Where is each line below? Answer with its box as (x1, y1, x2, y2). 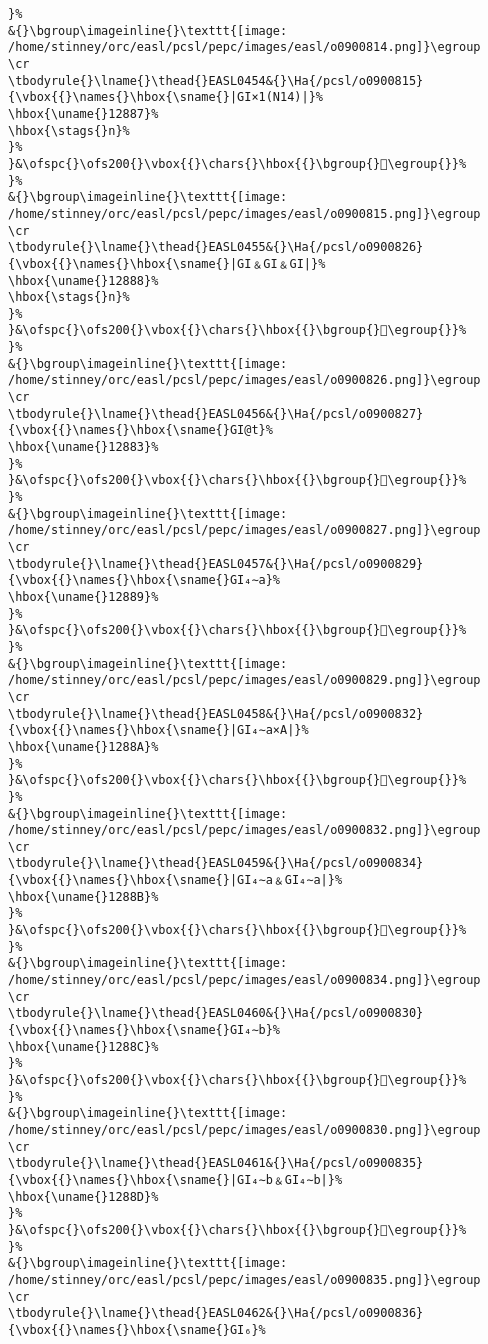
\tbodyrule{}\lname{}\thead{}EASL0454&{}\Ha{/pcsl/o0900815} (8, 73, 424, 88)
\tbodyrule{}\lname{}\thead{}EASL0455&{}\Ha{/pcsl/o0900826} (8, 240, 424, 255)
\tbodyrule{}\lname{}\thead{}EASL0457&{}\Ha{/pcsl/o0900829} (8, 556, 424, 571)
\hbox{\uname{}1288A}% (8, 739, 159, 754)
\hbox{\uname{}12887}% (8, 106, 159, 121)
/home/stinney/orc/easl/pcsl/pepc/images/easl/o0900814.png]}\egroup (8, 40, 481, 55)
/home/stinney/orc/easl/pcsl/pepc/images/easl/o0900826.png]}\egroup (8, 373, 481, 388)
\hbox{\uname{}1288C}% (8, 1039, 159, 1054)
